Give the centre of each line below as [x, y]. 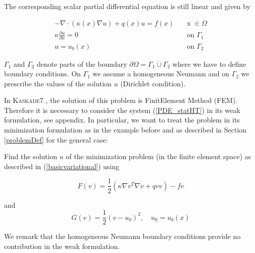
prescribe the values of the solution [58, 83]
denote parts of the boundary [82, 64]
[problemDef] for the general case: [56, 139]
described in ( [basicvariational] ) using [62, 166]
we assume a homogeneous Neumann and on [161, 74]
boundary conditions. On [42, 74]
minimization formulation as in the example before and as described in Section [125, 130]
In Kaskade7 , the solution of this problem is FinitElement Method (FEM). [121, 100]
